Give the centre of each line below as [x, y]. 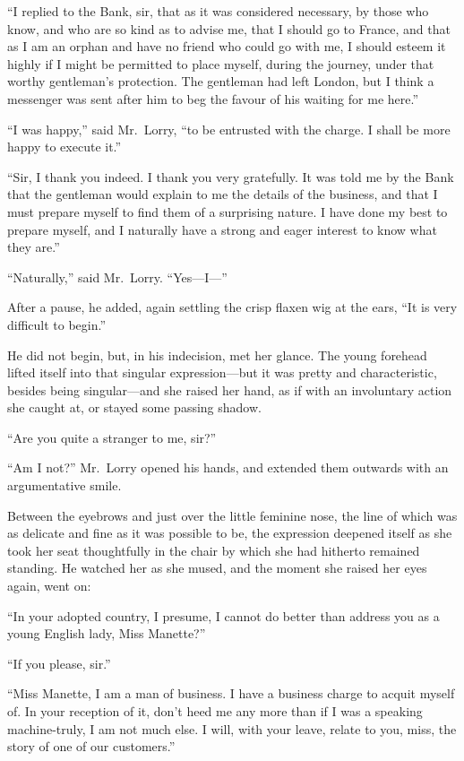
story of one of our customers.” [91, 746]
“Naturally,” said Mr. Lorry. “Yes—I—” [117, 277]
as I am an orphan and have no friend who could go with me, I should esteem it [227, 46]
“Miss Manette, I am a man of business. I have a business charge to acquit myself [231, 693]
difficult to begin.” [57, 324]
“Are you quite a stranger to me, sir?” [112, 437]
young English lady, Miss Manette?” [107, 633]
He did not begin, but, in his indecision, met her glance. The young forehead [217, 355]
